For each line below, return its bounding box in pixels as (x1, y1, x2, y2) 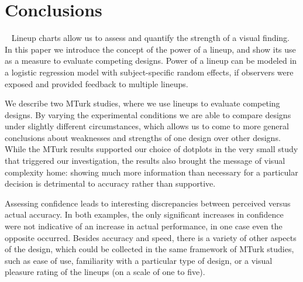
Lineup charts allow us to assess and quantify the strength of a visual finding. (11, 32, 290, 44)
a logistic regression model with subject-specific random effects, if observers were (5, 66, 294, 78)
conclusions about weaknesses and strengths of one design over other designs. (5, 131, 281, 143)
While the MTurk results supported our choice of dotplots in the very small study (5, 143, 298, 155)
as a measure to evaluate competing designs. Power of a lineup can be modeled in (5, 54, 297, 67)
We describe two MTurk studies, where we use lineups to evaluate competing (5, 97, 280, 109)
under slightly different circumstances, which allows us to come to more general (5, 120, 289, 132)
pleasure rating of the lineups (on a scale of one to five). (5, 266, 205, 278)
